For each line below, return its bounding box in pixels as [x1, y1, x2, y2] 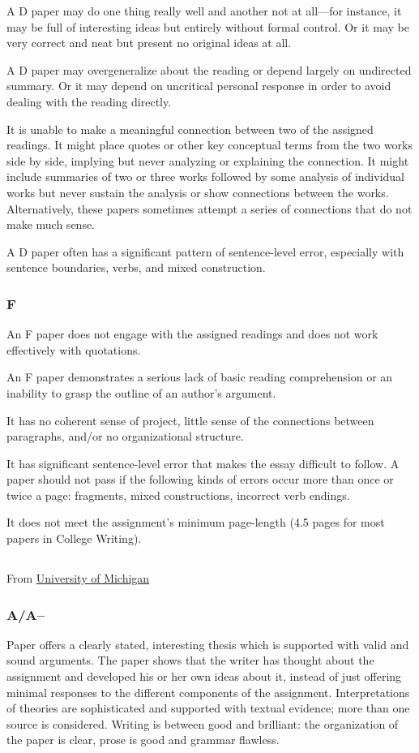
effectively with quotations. [6, 341, 141, 358]
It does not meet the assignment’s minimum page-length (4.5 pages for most [6, 514, 385, 531]
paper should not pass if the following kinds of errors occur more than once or [6, 471, 394, 488]
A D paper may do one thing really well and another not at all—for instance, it [6, 2, 402, 19]
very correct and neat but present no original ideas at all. [6, 34, 292, 51]
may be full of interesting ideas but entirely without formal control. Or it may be [6, 18, 409, 35]
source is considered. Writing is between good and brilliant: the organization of [6, 715, 399, 732]
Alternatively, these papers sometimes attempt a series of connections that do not [6, 200, 413, 217]
